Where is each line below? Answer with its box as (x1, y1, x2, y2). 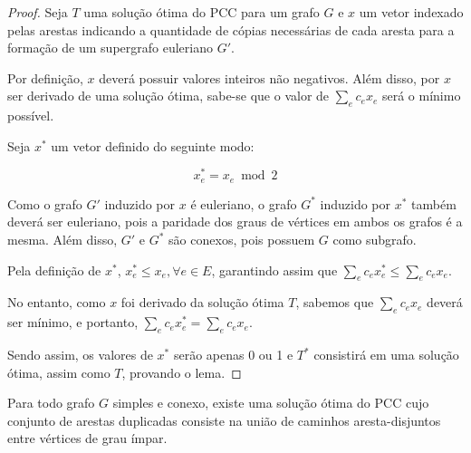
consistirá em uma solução (313, 345, 459, 364)
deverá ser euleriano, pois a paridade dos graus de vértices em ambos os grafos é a (7, 212, 463, 231)
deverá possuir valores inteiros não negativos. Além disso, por (99, 68, 440, 87)
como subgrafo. (332, 230, 417, 249)
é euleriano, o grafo (190, 194, 297, 213)
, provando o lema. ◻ (121, 362, 242, 381)
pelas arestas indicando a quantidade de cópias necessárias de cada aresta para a (7, 20, 455, 39)
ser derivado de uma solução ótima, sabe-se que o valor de (7, 86, 330, 105)
